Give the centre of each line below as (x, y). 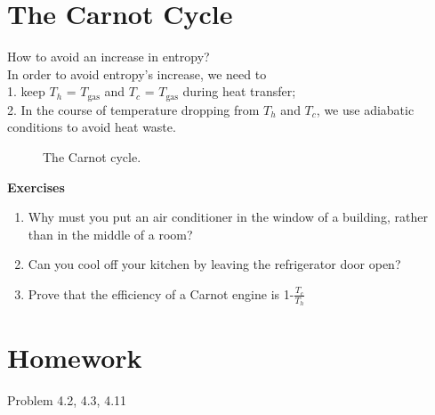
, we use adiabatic (365, 109)
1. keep (26, 91)
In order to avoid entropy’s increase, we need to (137, 73)
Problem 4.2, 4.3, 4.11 (67, 400)
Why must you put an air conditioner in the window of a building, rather (228, 217)
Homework (75, 358)
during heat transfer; (239, 91)
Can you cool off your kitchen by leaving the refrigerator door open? (214, 264)
